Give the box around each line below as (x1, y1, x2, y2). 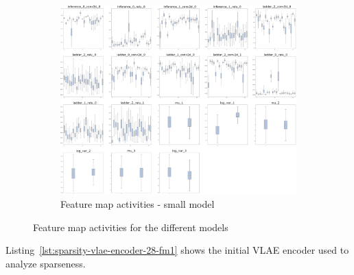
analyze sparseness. (5, 256, 86, 270)
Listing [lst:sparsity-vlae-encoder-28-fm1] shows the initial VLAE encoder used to (5, 243, 349, 257)
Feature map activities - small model (60, 197, 215, 211)
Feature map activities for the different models (33, 219, 228, 234)
